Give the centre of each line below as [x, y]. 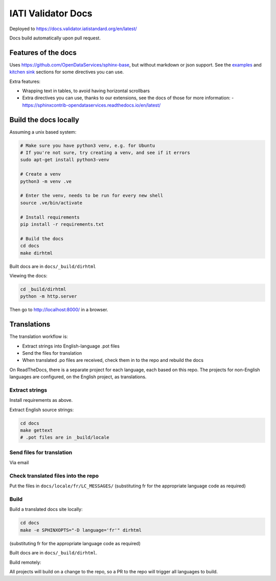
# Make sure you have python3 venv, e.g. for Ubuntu [88, 145]
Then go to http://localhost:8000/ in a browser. [59, 310]
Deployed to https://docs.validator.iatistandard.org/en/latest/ [73, 29]
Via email [19, 463]
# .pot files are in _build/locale [65, 437]
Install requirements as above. [41, 400]
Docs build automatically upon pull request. [55, 38]
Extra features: [25, 81]
